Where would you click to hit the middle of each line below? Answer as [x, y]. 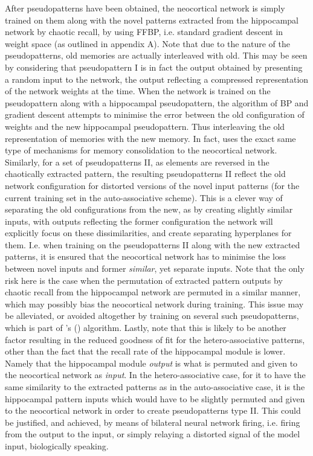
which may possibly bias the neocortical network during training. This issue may [154, 303]
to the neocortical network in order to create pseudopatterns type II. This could [153, 410]
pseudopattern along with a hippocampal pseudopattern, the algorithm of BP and [157, 102]
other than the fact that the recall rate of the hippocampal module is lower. [145, 351]
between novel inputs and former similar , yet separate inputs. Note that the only [155, 268]
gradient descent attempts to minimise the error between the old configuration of [155, 114]
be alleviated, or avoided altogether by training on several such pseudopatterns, [152, 316]
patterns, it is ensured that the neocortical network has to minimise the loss [145, 256]
